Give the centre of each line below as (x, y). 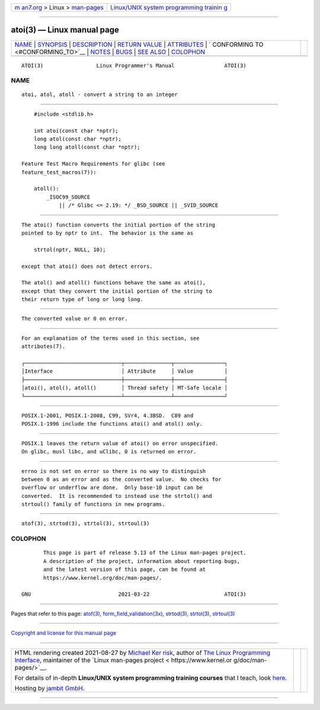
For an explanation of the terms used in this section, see (111, 338)
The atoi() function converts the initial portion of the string (119, 225)
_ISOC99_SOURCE (68, 197)
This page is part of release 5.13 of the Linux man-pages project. (145, 553)
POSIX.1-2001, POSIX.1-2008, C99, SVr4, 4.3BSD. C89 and (108, 415)
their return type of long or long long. (82, 300)
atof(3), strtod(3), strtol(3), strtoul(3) (86, 524)
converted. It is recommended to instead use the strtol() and (117, 496)
